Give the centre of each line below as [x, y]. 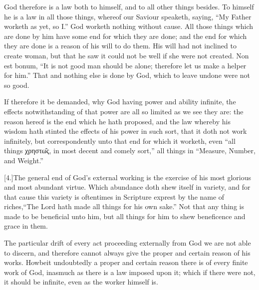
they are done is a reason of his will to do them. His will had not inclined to [120, 46]
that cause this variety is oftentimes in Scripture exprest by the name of [114, 196]
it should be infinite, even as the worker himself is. [81, 282]
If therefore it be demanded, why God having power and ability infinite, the [120, 102]
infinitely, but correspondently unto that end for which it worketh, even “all [120, 141]
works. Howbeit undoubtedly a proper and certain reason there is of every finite [126, 262]
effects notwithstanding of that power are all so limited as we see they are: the [124, 111]
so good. [17, 85]
